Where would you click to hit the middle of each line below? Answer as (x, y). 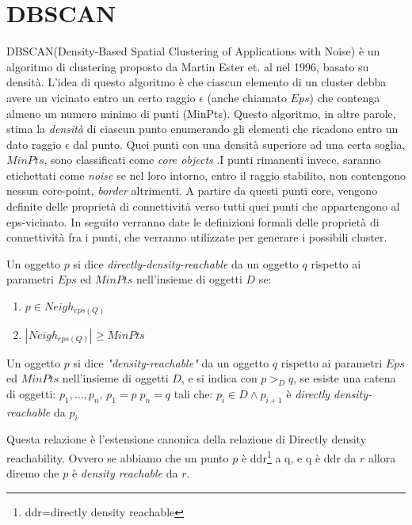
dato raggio (34, 144)
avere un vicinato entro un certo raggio (101, 97)
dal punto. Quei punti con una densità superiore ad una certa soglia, (239, 144)
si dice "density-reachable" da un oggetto (171, 362)
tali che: (193, 393)
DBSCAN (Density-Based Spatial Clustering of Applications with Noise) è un (193, 51)
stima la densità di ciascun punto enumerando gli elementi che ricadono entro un (202, 129)
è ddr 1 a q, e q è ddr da (299, 456)
